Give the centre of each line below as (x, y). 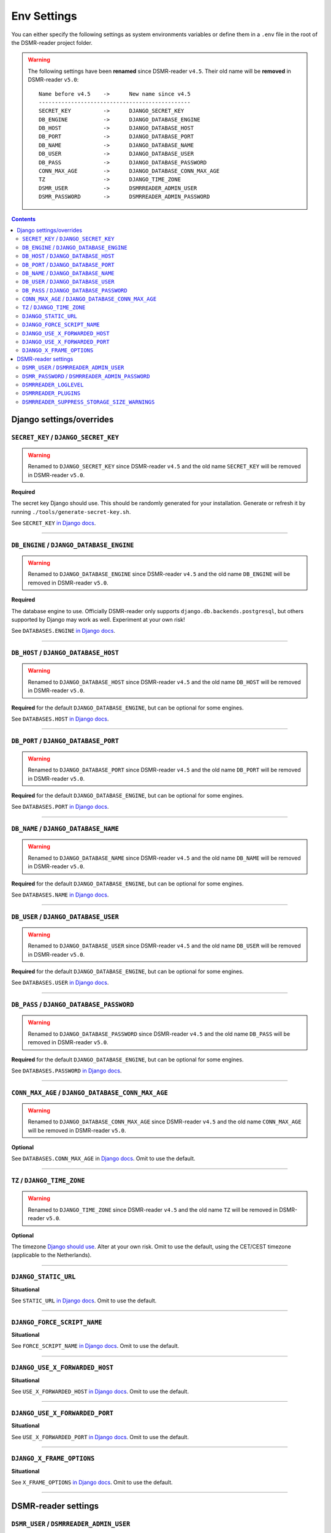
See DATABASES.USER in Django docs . (60, 983)
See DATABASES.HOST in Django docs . (60, 719)
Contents (24, 219)
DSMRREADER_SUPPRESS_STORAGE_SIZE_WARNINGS (89, 402)
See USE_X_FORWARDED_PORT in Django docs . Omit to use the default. (100, 1437)
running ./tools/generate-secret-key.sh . (71, 511)
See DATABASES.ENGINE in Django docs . (63, 631)
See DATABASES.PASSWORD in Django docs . (67, 1071)
